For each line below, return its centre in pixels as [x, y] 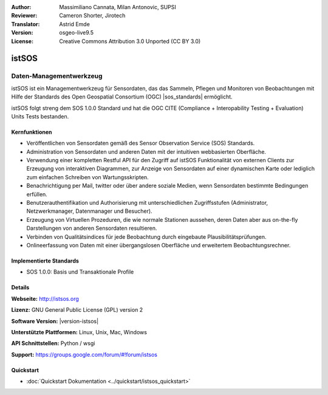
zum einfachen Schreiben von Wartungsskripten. [87, 177]
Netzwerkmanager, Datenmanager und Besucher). [89, 211]
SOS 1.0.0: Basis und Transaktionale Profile [80, 272]
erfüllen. [37, 194]
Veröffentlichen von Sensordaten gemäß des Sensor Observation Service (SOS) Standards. [141, 143]
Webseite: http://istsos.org [45, 298]
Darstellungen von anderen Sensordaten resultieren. [92, 228]
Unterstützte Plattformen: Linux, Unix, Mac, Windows [79, 332]
